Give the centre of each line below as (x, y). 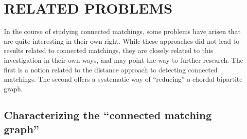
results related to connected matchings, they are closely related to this (109, 50)
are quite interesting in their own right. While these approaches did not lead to (122, 41)
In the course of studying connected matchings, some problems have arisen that (123, 31)
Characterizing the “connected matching (108, 114)
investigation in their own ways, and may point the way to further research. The (123, 60)
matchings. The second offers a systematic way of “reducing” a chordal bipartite (123, 79)
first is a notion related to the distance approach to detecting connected (111, 69)
